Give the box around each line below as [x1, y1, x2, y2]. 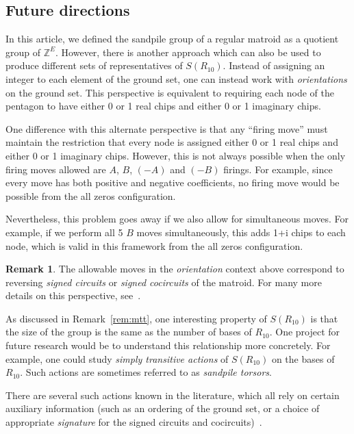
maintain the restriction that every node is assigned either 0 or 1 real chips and [5, 135, 338, 149]
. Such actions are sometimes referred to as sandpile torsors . [20, 365, 272, 379]
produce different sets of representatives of [5, 58, 183, 73]
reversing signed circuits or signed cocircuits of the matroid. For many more [5, 275, 322, 289]
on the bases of [271, 351, 335, 366]
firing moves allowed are [5, 162, 106, 176]
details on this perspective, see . [5, 288, 141, 303]
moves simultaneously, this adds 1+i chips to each [136, 225, 346, 239]
